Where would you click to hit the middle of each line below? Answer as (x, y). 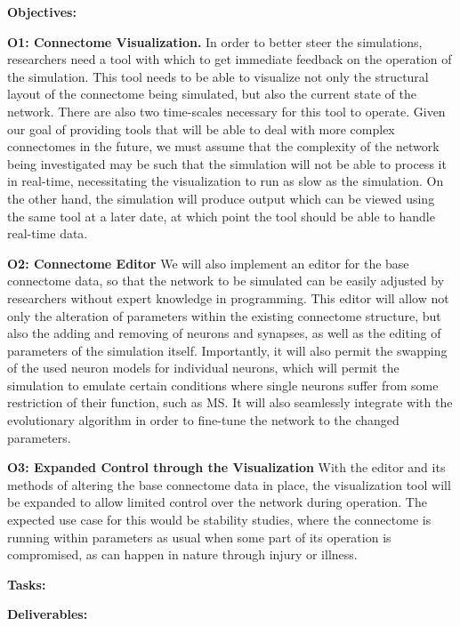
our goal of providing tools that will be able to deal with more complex (201, 128)
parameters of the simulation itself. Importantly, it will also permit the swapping (227, 350)
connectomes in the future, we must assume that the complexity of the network (223, 146)
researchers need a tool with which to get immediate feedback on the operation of (230, 59)
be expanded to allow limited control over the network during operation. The (217, 502)
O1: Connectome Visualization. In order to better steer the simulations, (215, 41)
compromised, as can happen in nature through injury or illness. (182, 554)
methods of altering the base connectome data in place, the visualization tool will (229, 484)
